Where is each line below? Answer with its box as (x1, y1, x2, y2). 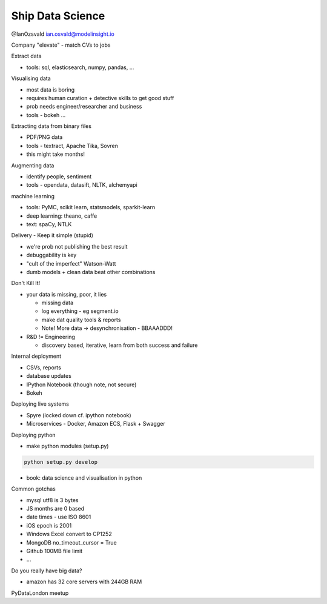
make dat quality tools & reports (41, 316, 121, 323)
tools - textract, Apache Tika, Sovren (26, 142, 118, 149)
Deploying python (11, 431, 56, 438)
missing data (41, 299, 74, 306)
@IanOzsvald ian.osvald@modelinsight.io (11, 30, 114, 38)
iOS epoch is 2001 (26, 522, 72, 529)
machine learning (11, 192, 54, 200)
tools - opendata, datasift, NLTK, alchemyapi (26, 181, 137, 189)
